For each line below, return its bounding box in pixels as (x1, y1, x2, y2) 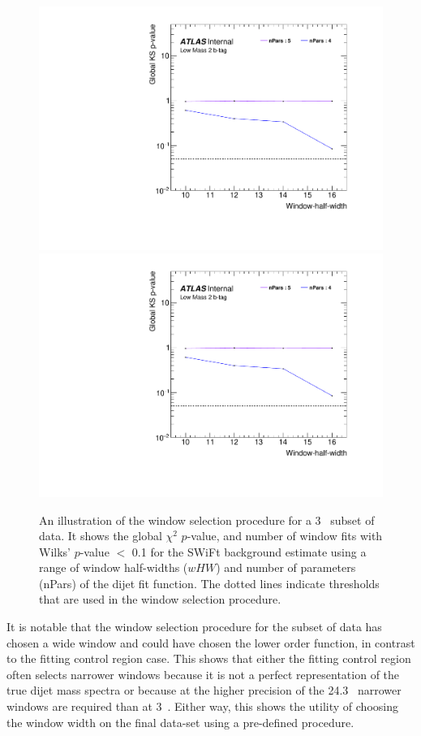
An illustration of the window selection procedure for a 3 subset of (39, 511, 375, 528)
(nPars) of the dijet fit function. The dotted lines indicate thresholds (39, 574, 380, 591)
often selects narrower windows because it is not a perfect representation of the (6, 665, 400, 682)
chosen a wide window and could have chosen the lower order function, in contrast (6, 634, 415, 651)
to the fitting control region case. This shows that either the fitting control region (6, 650, 411, 667)
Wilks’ (39, 543, 71, 560)
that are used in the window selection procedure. (39, 591, 281, 608)
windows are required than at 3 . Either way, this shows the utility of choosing (6, 698, 398, 715)
